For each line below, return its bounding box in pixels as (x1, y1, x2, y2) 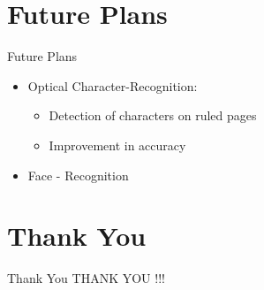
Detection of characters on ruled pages (49, 106, 257, 125)
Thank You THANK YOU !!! (7, 269, 165, 287)
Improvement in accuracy (49, 135, 186, 154)
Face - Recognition (27, 165, 129, 184)
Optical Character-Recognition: (27, 76, 198, 95)
